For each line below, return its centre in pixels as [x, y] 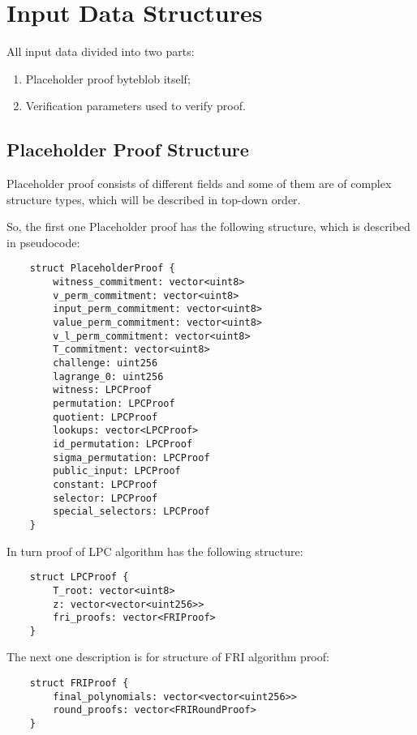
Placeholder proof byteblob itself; [108, 78]
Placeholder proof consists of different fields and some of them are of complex [199, 184]
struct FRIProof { [79, 684]
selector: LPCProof [105, 498]
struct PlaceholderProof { [102, 269]
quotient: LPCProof [105, 417]
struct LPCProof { [79, 577]
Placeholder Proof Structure [128, 150]
